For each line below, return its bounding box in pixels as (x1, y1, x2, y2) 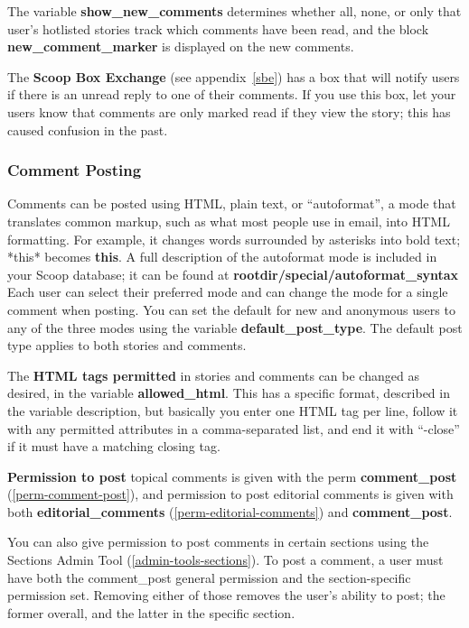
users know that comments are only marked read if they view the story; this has (7, 102, 451, 121)
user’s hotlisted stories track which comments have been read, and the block (7, 19, 429, 38)
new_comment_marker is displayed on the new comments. (7, 37, 354, 56)
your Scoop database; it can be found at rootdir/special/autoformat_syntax (7, 264, 459, 283)
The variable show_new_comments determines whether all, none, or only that (7, 2, 462, 20)
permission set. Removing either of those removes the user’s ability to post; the (7, 586, 446, 605)
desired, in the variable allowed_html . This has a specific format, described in (7, 383, 450, 402)
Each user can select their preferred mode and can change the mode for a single (7, 282, 448, 301)
